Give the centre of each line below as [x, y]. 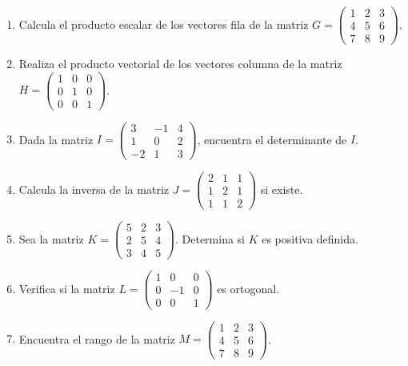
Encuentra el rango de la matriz [97, 338]
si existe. [282, 189]
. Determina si [210, 238]
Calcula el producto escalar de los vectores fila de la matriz [164, 24]
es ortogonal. [248, 288]
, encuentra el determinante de [272, 139]
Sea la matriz [51, 238]
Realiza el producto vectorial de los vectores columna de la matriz [180, 64]
